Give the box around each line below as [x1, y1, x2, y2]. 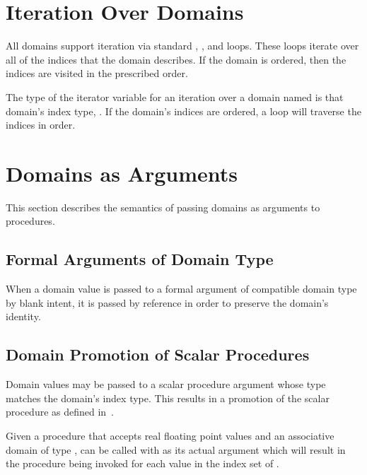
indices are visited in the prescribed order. [6, 66, 188, 81]
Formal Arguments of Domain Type [6, 248, 274, 270]
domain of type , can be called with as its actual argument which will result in [6, 442, 346, 457]
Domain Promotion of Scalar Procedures [6, 344, 310, 365]
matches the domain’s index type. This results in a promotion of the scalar [6, 390, 330, 405]
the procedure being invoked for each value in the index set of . [6, 456, 279, 471]
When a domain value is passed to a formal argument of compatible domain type [6, 281, 357, 296]
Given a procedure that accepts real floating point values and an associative [6, 428, 334, 442]
